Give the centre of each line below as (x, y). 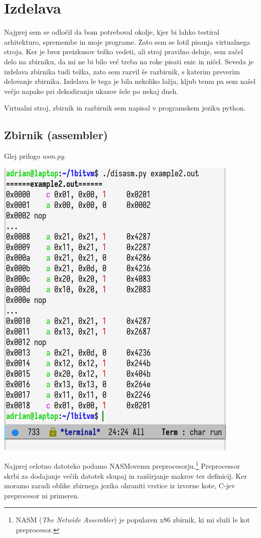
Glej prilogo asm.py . (35, 156)
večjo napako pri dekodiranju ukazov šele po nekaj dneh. (91, 91)
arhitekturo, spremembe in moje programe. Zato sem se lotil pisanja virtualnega (127, 41)
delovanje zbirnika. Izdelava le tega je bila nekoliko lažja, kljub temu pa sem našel (130, 81)
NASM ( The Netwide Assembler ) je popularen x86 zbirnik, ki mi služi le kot (133, 520)
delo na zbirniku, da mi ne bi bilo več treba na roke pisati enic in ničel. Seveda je (129, 61)
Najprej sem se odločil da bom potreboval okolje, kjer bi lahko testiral (112, 32)
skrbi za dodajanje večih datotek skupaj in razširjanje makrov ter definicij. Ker (125, 475)
